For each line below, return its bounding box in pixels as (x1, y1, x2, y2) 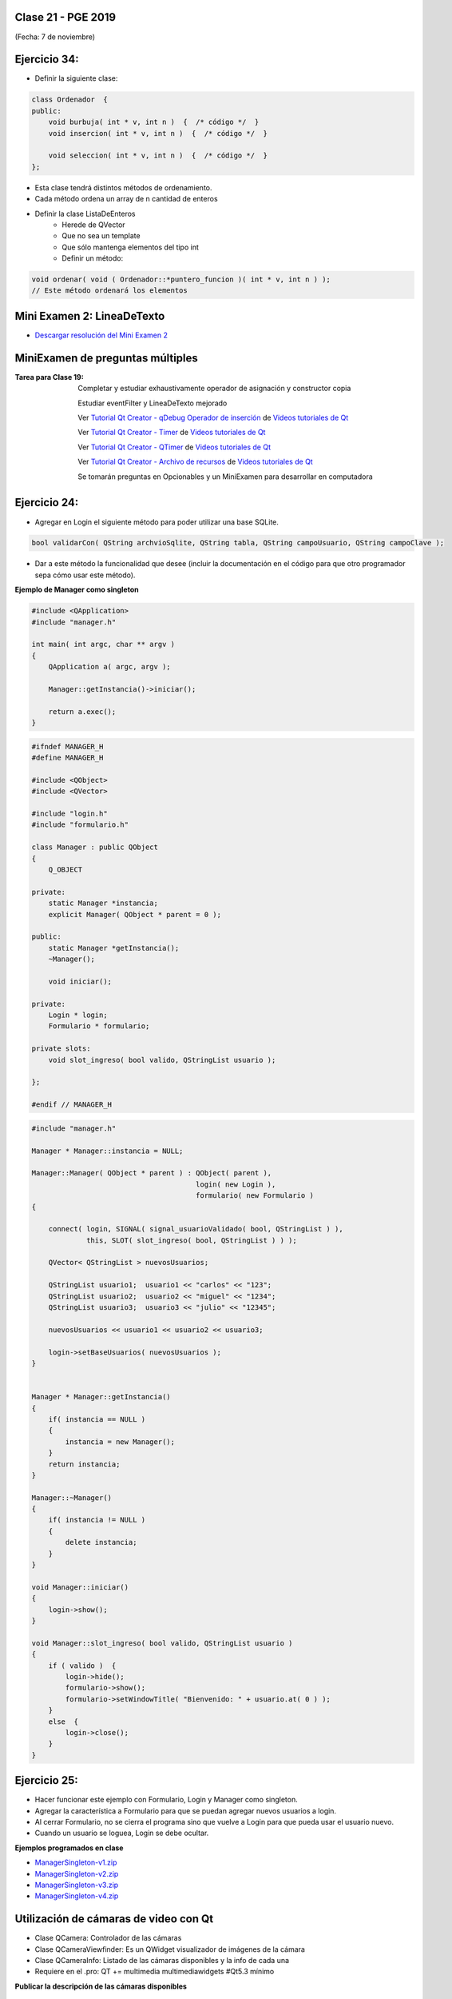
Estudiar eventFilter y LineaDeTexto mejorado (77, 398, 228, 408)
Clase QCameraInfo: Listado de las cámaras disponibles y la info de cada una (34, 1955, 290, 1965)
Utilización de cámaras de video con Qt (14, 1912, 214, 1926)
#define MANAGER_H (31, 753, 104, 763)
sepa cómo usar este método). (34, 570, 136, 580)
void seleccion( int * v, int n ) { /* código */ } (48, 151, 268, 160)
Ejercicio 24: (14, 496, 79, 509)
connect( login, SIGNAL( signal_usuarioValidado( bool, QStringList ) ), (48, 1224, 343, 1234)
